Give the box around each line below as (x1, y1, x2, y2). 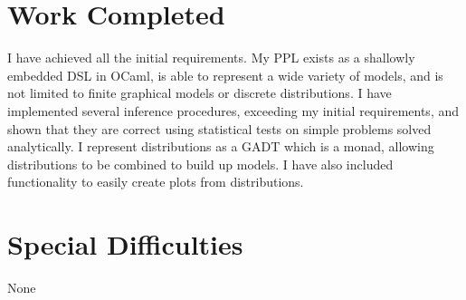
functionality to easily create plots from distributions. (7, 172, 304, 191)
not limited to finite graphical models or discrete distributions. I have (7, 83, 392, 102)
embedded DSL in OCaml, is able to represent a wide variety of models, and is (7, 65, 443, 84)
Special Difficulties (7, 226, 243, 263)
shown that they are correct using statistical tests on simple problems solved (7, 119, 432, 138)
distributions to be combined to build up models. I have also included (7, 154, 394, 173)
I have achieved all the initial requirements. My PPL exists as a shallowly (7, 48, 415, 67)
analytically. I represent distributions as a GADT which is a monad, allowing (7, 137, 434, 156)
